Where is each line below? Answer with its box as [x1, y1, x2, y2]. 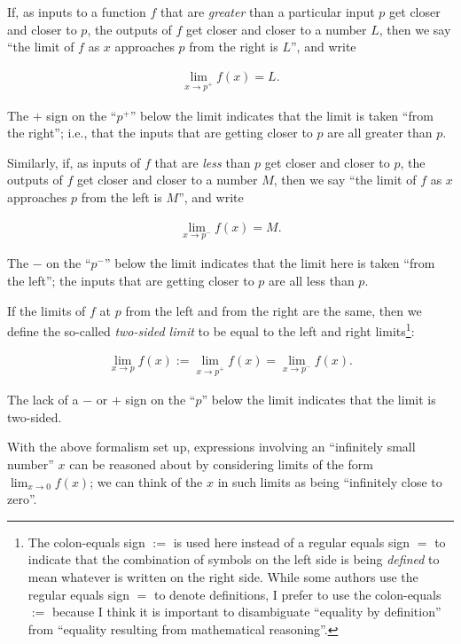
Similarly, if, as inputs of [7, 153, 141, 171]
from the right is [189, 37, 278, 56]
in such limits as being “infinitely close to [217, 472, 442, 491]
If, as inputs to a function [7, 3, 146, 20]
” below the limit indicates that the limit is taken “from [129, 106, 434, 124]
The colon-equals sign [27, 532, 145, 551]
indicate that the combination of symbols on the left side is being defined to [27, 550, 440, 569]
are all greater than [327, 123, 433, 142]
